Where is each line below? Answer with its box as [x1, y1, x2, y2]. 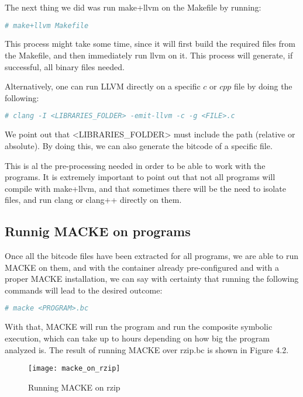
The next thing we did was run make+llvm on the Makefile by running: [5, 1, 261, 13]
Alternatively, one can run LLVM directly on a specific [5, 80, 201, 92]
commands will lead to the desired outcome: [5, 284, 163, 296]
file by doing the [234, 80, 292, 92]
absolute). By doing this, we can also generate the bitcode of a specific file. [5, 139, 273, 151]
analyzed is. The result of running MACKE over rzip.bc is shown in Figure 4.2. [5, 343, 289, 355]
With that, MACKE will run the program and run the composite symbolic [5, 320, 273, 333]
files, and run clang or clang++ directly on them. [5, 194, 182, 206]
